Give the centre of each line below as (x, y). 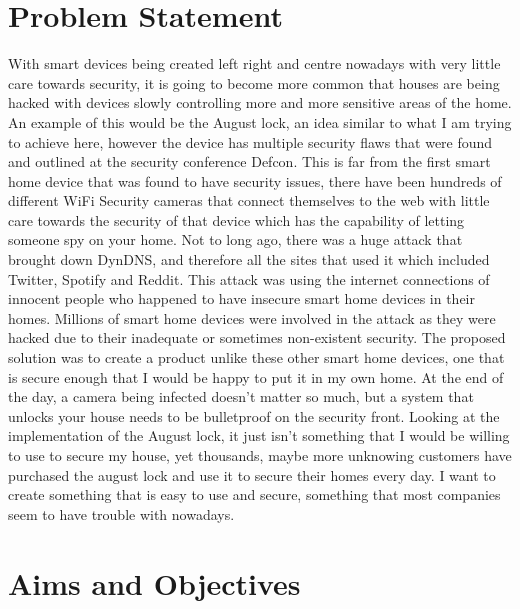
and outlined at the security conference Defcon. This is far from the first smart (249, 161)
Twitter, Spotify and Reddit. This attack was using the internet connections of (249, 278)
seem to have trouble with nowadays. (121, 513)
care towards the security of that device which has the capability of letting (236, 219)
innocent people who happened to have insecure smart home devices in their (241, 298)
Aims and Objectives (154, 582)
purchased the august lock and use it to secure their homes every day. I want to (252, 474)
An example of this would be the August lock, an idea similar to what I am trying (260, 121)
